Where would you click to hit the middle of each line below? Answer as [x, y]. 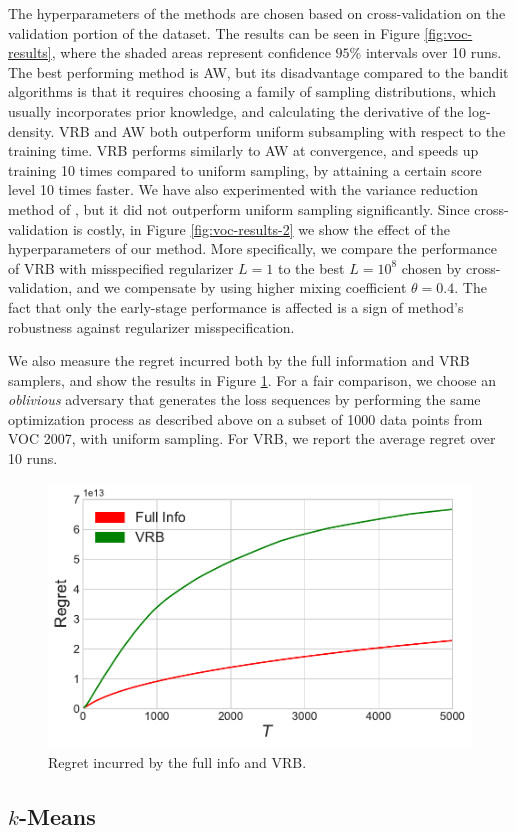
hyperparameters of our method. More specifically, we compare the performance [252, 248]
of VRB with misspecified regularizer [121, 267]
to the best [311, 267]
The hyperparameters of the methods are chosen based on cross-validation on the [257, 13]
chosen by [431, 267]
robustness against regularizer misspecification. [151, 326]
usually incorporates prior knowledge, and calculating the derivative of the [236, 110]
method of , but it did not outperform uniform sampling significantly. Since [239, 208]
